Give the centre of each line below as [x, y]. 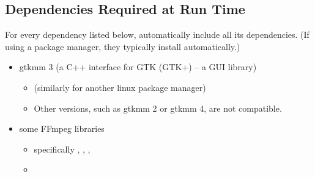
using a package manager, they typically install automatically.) [123, 46]
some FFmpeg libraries [62, 128]
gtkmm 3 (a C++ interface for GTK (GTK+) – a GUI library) [138, 67]
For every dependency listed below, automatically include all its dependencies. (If [157, 34]
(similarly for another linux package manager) [120, 87]
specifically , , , [62, 149]
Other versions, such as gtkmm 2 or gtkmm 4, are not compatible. [158, 108]
